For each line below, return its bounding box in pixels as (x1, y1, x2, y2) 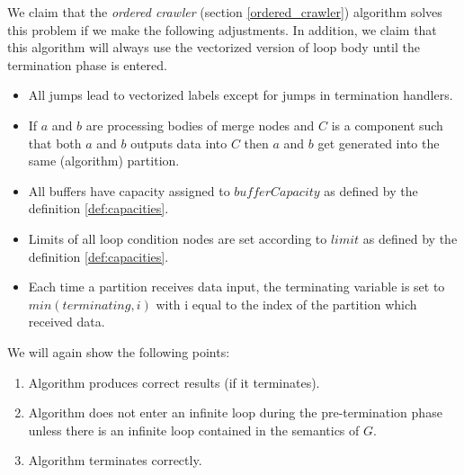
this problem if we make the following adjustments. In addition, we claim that (7, 20, 437, 39)
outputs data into (130, 133, 228, 152)
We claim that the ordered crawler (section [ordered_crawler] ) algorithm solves (7, 3, 442, 21)
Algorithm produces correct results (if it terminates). (28, 372, 320, 391)
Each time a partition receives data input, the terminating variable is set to (28, 277, 445, 296)
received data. (28, 312, 105, 331)
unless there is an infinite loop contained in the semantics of (28, 420, 360, 439)
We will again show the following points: (7, 342, 230, 361)
